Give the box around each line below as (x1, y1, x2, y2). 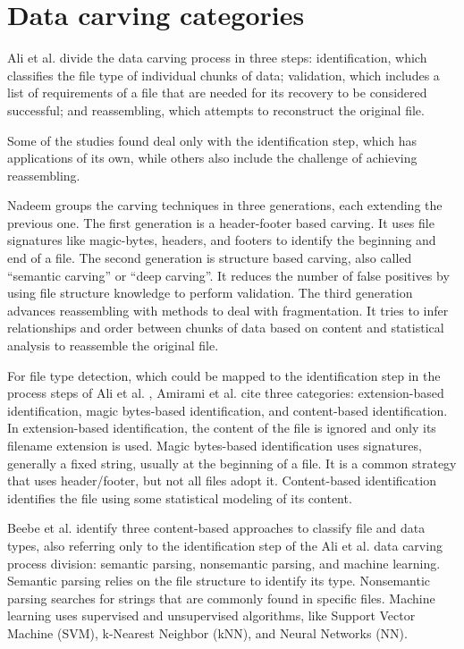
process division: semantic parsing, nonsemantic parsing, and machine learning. (7, 553, 441, 572)
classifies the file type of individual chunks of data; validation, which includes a (7, 65, 440, 84)
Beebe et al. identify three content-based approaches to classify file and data (7, 518, 426, 537)
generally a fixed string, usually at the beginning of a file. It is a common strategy (7, 453, 457, 472)
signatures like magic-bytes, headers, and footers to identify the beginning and (7, 231, 436, 249)
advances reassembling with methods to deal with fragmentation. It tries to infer (7, 300, 449, 319)
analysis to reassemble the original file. (7, 336, 219, 355)
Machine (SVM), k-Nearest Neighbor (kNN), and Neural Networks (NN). (7, 623, 408, 642)
